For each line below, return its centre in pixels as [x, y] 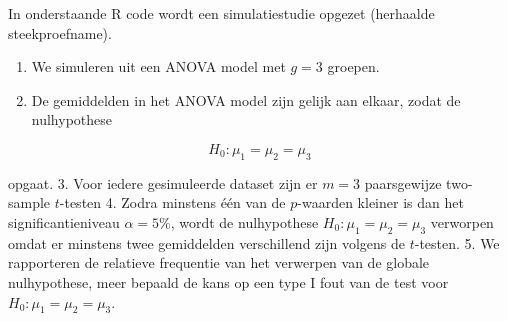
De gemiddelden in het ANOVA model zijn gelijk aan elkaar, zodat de [246, 99]
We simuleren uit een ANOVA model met [158, 66]
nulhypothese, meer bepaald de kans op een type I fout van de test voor [228, 281]
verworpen [462, 221]
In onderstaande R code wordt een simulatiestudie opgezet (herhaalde [221, 13]
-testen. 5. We [457, 242]
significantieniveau [64, 221]
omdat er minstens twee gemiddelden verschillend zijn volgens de [207, 242]
